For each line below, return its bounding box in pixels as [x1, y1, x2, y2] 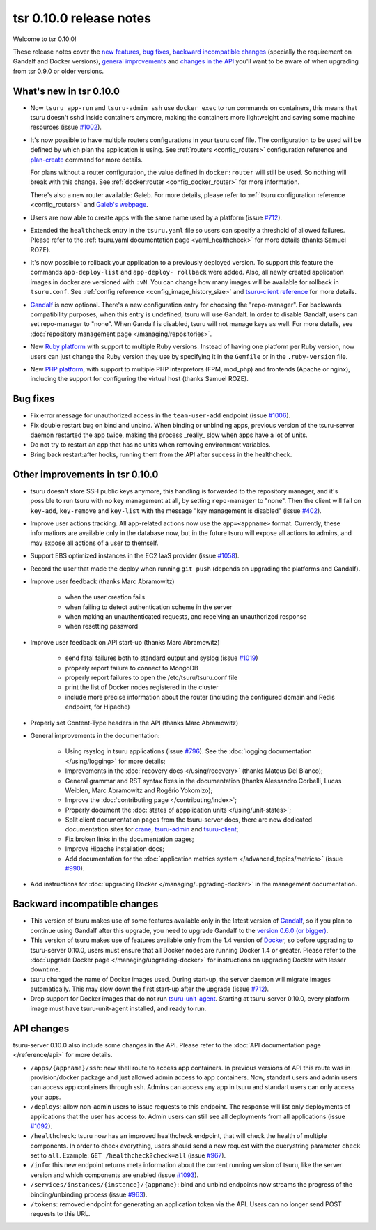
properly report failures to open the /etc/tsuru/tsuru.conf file [65, 673, 238, 682]
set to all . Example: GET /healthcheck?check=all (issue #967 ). [30, 1151, 226, 1160]
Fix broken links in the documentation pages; [65, 835, 194, 843]
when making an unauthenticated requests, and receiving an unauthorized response [65, 613, 307, 621]
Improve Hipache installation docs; [65, 845, 165, 853]
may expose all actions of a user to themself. [30, 539, 159, 547]
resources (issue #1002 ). [30, 123, 102, 132]
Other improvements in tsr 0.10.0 [13, 468, 159, 480]
